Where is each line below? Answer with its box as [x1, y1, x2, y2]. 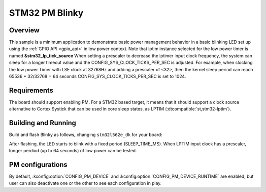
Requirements [9, 86, 54, 94]
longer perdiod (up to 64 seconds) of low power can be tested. [9, 148, 137, 153]
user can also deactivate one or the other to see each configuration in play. [9, 180, 162, 186]
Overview [9, 26, 40, 34]
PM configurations [9, 160, 67, 169]
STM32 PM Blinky [9, 7, 84, 18]
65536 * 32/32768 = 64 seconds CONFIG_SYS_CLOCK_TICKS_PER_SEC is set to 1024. [9, 74, 186, 80]
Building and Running [9, 119, 76, 127]
